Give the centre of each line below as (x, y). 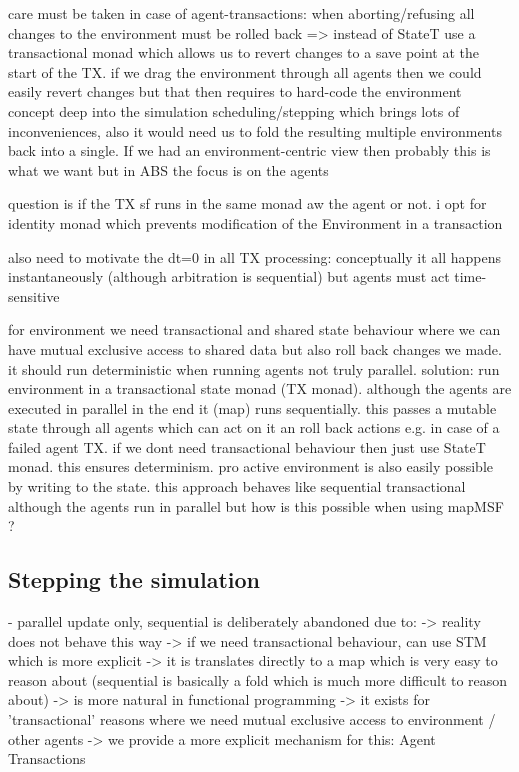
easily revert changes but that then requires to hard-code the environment (235, 91)
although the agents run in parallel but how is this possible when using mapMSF (256, 505)
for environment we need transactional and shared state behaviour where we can (254, 329)
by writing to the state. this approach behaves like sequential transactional (237, 486)
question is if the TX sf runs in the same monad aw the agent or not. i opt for (247, 203)
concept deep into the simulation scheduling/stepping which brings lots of (234, 110)
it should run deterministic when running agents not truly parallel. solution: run (254, 368)
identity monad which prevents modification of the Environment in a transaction (255, 222)
